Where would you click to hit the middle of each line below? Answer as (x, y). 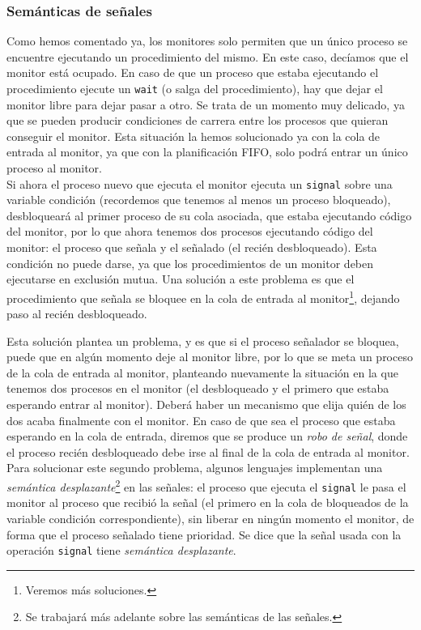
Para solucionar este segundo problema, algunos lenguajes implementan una (195, 468)
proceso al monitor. (54, 168)
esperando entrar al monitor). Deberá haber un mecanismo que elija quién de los (206, 404)
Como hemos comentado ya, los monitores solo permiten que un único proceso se (207, 41)
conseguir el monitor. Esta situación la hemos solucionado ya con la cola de (193, 136)
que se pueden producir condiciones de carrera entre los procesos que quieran (198, 120)
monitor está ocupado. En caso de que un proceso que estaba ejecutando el (193, 72)
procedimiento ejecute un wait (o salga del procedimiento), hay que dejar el (195, 88)
